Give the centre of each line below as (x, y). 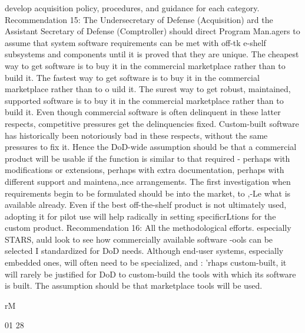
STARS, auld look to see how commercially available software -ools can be (139, 239)
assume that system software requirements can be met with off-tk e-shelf (135, 42)
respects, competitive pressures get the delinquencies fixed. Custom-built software (152, 123)
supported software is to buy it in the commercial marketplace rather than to (144, 100)
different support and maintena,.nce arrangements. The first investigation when (148, 181)
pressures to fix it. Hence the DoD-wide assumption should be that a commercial (151, 147)
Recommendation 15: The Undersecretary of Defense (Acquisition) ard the (139, 19)
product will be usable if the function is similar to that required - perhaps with (147, 158)
